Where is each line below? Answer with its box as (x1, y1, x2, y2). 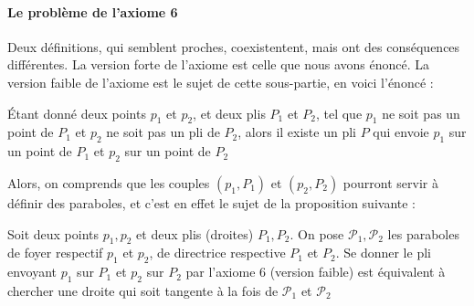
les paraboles (387, 224, 459, 243)
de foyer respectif (7, 243, 103, 262)
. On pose (290, 224, 344, 243)
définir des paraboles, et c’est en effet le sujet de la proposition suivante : (7, 193, 416, 212)
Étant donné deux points (7, 103, 146, 122)
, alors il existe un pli (237, 122, 356, 142)
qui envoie (373, 122, 429, 142)
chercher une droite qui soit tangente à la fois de (7, 280, 279, 300)
